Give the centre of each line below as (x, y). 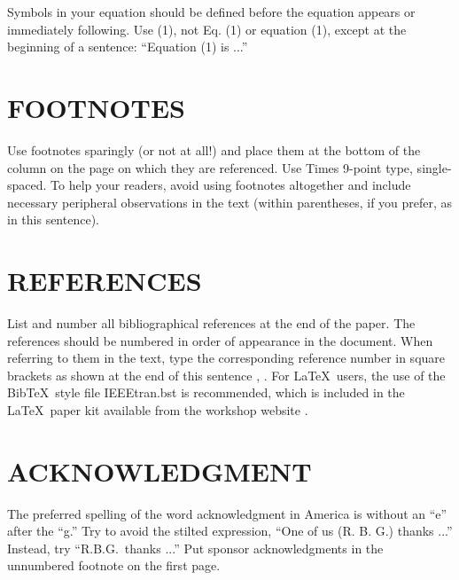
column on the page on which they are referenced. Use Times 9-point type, (210, 167)
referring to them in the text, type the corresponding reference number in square (226, 358)
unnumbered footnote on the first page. (114, 565)
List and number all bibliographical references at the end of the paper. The (211, 323)
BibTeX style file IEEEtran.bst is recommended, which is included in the (206, 392)
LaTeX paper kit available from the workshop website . (158, 409)
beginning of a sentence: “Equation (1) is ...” (128, 47)
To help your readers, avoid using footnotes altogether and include (231, 185)
